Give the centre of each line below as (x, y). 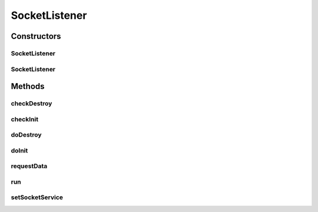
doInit (19, 150)
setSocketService (37, 197)
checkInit (24, 119)
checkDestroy (32, 104)
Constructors (36, 36)
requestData (29, 166)
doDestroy (26, 135)
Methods (28, 86)
